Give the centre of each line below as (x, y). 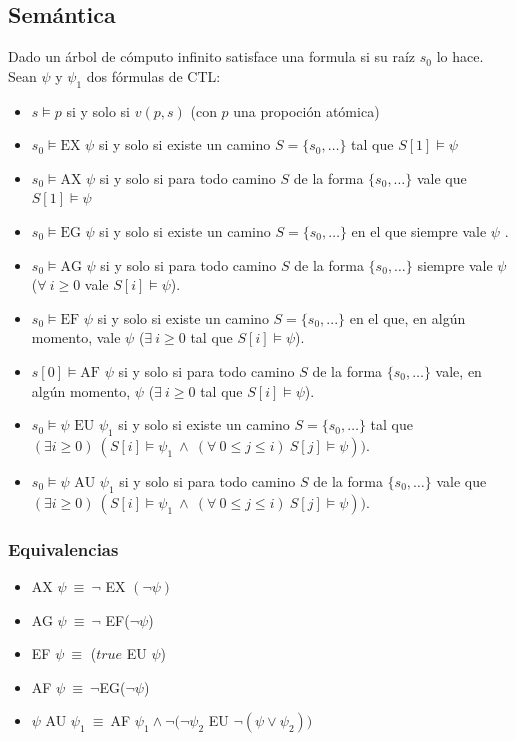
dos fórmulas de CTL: (153, 75)
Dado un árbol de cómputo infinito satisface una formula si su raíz (212, 56)
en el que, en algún (407, 317)
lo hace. (460, 56)
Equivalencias (63, 548)
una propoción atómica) (306, 110)
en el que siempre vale (419, 230)
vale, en (458, 370)
